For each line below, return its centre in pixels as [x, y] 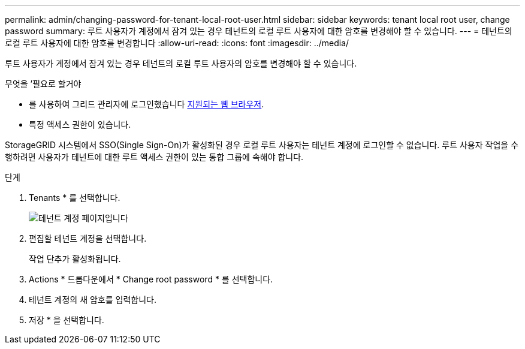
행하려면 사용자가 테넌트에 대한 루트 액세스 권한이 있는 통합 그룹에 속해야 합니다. [154, 157]
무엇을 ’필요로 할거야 [43, 84]
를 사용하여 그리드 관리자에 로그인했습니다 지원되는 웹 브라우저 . [147, 104]
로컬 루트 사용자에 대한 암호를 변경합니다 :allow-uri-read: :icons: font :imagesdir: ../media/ [177, 43]
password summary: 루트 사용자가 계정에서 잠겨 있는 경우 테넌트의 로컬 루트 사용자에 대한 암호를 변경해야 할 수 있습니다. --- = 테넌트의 [259, 31]
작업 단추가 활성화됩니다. [75, 259]
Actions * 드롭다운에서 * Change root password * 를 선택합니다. [151, 279]
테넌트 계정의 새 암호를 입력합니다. [93, 300]
